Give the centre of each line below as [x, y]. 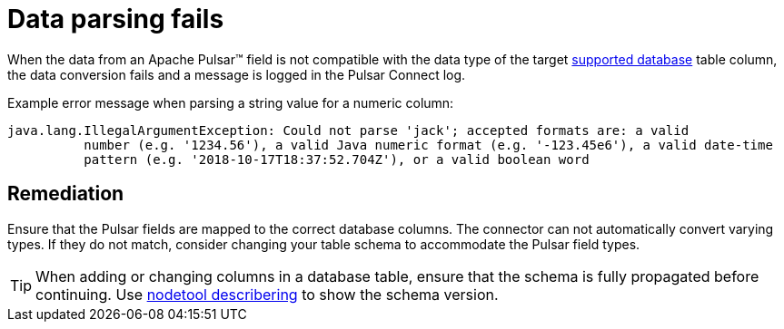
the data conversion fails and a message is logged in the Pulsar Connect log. [237, 74]
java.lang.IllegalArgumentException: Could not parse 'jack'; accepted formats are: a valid [348, 130]
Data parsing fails [116, 19]
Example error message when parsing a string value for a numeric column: [231, 102]
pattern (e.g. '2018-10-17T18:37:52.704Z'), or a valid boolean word [337, 159]
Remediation [66, 194]
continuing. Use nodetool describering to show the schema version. [267, 294]
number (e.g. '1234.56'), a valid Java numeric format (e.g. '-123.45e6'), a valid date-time [428, 145]
